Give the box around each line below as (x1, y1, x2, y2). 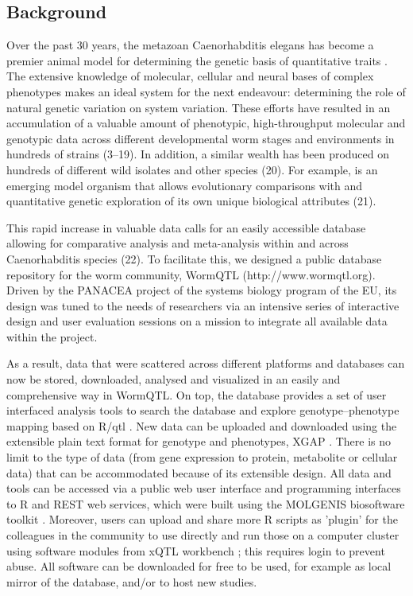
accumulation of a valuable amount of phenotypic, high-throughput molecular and (6, 115, 406, 131)
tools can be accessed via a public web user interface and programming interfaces (6, 480, 401, 497)
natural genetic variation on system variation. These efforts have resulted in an (6, 99, 391, 115)
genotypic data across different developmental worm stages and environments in (6, 130, 395, 146)
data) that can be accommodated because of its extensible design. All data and (6, 464, 392, 481)
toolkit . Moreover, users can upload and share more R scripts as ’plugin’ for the (6, 511, 398, 528)
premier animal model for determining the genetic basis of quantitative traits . (6, 52, 388, 68)
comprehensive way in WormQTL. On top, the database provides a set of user (6, 386, 387, 403)
